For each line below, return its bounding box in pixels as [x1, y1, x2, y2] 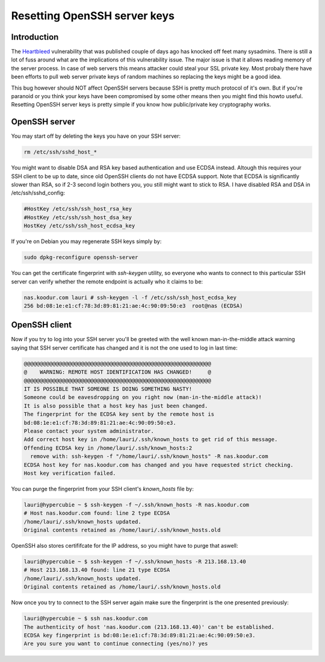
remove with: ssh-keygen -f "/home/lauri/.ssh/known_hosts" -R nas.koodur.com [30, 453, 268, 460]
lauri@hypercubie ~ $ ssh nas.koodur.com [23, 615, 148, 622]
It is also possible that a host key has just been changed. [23, 402, 208, 409]
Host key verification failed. [23, 469, 117, 477]
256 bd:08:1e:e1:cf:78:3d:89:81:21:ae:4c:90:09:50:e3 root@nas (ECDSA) [23, 302, 243, 309]
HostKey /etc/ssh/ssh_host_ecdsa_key [23, 223, 135, 229]
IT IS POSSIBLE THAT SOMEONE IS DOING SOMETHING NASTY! [23, 385, 193, 392]
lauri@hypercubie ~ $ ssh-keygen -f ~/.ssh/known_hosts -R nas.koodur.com [23, 501, 250, 508]
